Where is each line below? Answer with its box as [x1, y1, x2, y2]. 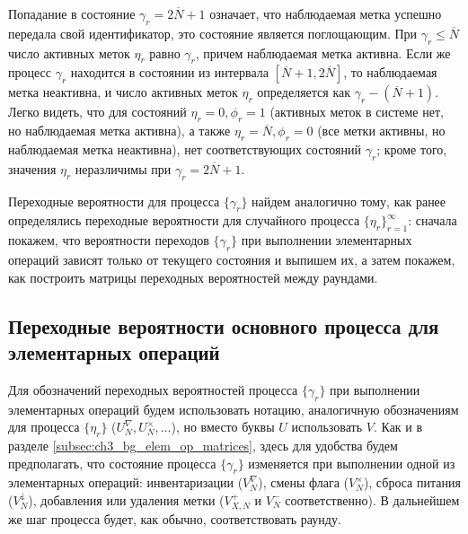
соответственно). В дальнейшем [285, 490, 460, 509]
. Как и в [373, 417, 423, 436]
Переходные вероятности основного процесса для [8, 311, 439, 339]
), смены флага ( [258, 473, 349, 492]
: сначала [408, 211, 457, 230]
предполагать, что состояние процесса [8, 453, 216, 472]
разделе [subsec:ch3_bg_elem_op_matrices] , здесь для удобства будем [8, 435, 398, 454]
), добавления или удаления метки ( [28, 490, 225, 509]
